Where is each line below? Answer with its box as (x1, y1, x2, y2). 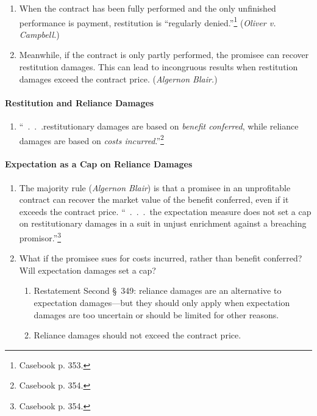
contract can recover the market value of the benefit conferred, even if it (19, 193, 289, 206)
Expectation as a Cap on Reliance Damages (5, 158, 193, 170)
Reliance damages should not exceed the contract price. (34, 329, 241, 341)
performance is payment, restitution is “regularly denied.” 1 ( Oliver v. (19, 14, 276, 29)
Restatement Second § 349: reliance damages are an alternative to (34, 284, 282, 297)
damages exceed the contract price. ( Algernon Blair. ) (19, 72, 218, 85)
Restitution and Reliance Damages (5, 96, 154, 109)
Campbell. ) (19, 27, 60, 40)
